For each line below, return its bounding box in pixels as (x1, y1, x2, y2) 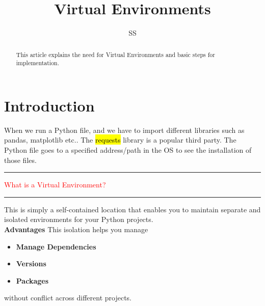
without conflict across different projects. (4, 292, 132, 303)
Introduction (4, 95, 95, 116)
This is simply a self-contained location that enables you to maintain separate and (4, 204, 261, 214)
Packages (16, 275, 48, 286)
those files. (4, 154, 37, 165)
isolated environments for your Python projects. (4, 214, 153, 225)
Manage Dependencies (16, 241, 96, 252)
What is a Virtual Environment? (4, 179, 106, 190)
